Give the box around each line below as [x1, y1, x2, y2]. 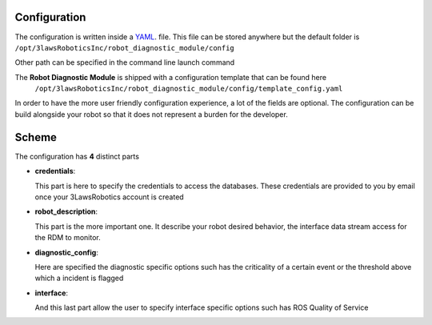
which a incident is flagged [34, 273, 124, 283]
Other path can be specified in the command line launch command [14, 58, 235, 67]
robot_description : [34, 207, 98, 216]
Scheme [14, 130, 58, 144]
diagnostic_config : [34, 247, 99, 257]
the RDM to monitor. [34, 233, 102, 243]
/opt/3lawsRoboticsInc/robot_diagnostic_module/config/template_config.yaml [34, 84, 343, 94]
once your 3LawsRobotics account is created [34, 192, 184, 202]
